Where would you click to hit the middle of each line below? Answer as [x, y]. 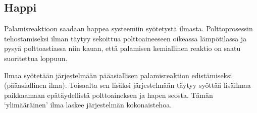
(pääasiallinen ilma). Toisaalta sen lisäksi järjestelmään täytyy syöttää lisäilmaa [127, 85]
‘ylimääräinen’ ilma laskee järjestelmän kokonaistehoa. [88, 105]
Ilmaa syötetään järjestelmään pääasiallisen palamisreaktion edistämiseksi [118, 75]
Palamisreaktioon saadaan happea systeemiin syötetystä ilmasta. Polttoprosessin [128, 29]
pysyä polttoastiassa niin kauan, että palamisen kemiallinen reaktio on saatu [122, 48]
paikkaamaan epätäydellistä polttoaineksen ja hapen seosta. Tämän [109, 95]
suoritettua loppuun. [36, 58]
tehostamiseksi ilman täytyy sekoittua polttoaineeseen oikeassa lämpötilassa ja [125, 38]
